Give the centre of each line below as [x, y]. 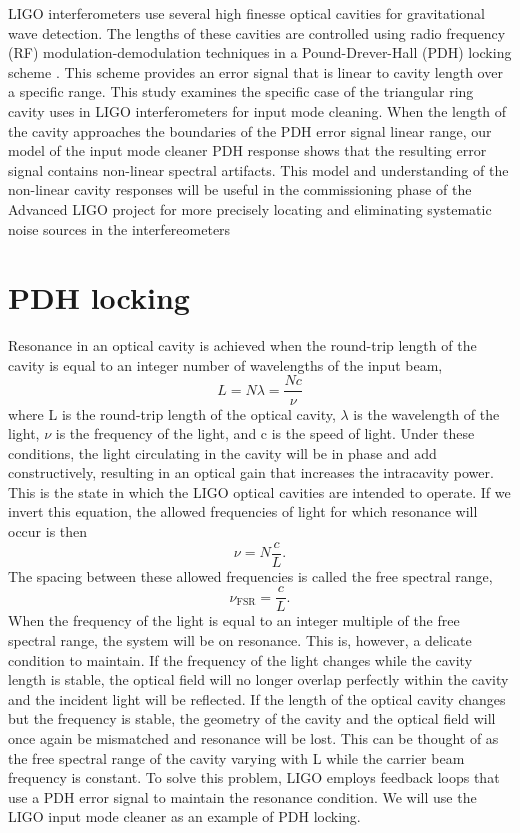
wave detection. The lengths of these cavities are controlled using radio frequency [257, 32]
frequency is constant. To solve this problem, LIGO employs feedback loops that [254, 777]
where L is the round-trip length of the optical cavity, [172, 413]
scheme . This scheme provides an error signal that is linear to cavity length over [255, 71]
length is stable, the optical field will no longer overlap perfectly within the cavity [258, 679]
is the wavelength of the [426, 413]
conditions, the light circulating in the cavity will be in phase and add [222, 452]
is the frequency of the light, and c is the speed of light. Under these [265, 433]
